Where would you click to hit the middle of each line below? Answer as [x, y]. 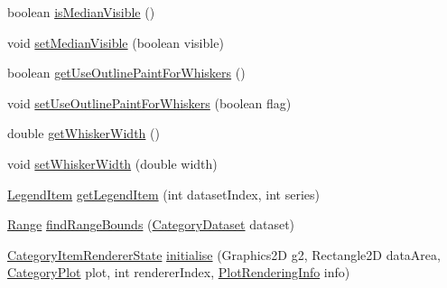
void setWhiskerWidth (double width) [112, 163]
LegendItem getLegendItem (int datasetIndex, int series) [163, 194]
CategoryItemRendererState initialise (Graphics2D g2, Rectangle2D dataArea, [224, 254]
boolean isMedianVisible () [81, 12]
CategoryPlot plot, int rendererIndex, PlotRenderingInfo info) [179, 272]
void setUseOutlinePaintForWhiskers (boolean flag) [149, 102]
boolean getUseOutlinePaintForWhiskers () [126, 73]
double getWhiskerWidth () [84, 133]
